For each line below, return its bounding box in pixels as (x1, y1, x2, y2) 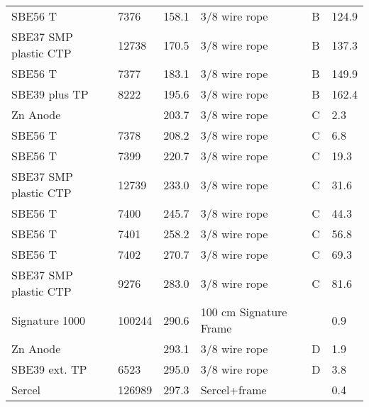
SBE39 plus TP (11, 86, 89, 102)
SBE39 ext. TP (11, 361, 87, 377)
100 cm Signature (200, 303, 287, 320)
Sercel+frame (200, 381, 267, 398)
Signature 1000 (11, 311, 86, 328)
